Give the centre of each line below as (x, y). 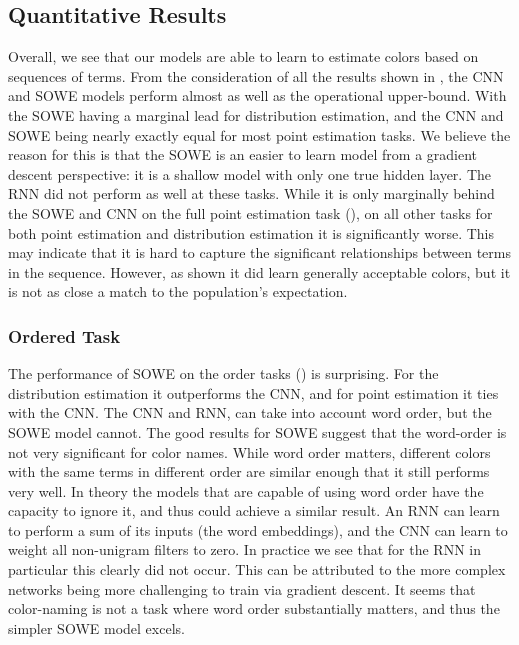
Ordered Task (64, 335)
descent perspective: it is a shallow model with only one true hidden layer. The (250, 173)
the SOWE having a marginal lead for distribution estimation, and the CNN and (256, 114)
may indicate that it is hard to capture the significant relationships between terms (259, 252)
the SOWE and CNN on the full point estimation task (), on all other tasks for (250, 212)
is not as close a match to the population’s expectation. (178, 291)
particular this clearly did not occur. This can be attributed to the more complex (257, 569)
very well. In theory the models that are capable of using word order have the (246, 490)
